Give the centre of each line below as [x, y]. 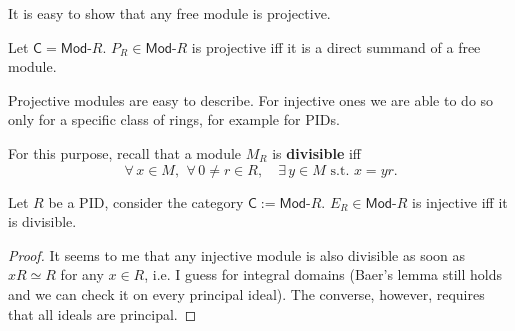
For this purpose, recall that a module [125, 152]
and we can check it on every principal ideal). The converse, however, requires [246, 293]
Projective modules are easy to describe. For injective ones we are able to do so [251, 99]
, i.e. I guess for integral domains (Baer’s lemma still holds [323, 274]
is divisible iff [316, 152]
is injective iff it [460, 201]
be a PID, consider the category [146, 201]
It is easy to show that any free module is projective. [169, 13]
